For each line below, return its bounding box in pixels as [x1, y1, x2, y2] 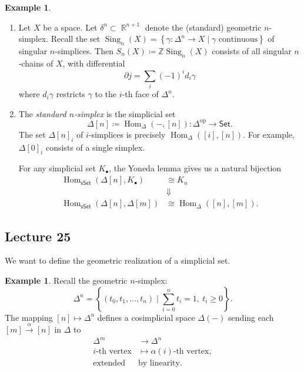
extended [93, 359, 126, 368]
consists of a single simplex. [45, 141, 145, 153]
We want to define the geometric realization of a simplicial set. [5, 254, 230, 267]
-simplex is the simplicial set [74, 107, 176, 119]
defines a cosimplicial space [97, 311, 195, 323]
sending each [228, 311, 274, 323]
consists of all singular [212, 44, 292, 57]
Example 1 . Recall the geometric [5, 274, 128, 286]
